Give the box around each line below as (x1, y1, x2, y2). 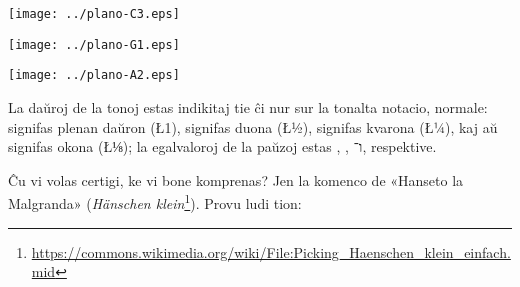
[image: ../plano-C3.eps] (8, 7, 180, 21)
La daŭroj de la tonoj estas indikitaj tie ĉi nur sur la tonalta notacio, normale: (8, 96, 488, 117)
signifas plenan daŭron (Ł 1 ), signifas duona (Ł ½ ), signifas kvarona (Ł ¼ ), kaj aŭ (8, 116, 498, 137)
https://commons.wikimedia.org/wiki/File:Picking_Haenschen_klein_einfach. (31, 241, 511, 262)
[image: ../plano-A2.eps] (8, 68, 180, 83)
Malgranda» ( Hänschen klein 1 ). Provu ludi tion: (8, 190, 302, 213)
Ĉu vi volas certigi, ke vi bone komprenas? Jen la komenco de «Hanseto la (8, 169, 464, 190)
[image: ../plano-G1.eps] (8, 37, 180, 52)
